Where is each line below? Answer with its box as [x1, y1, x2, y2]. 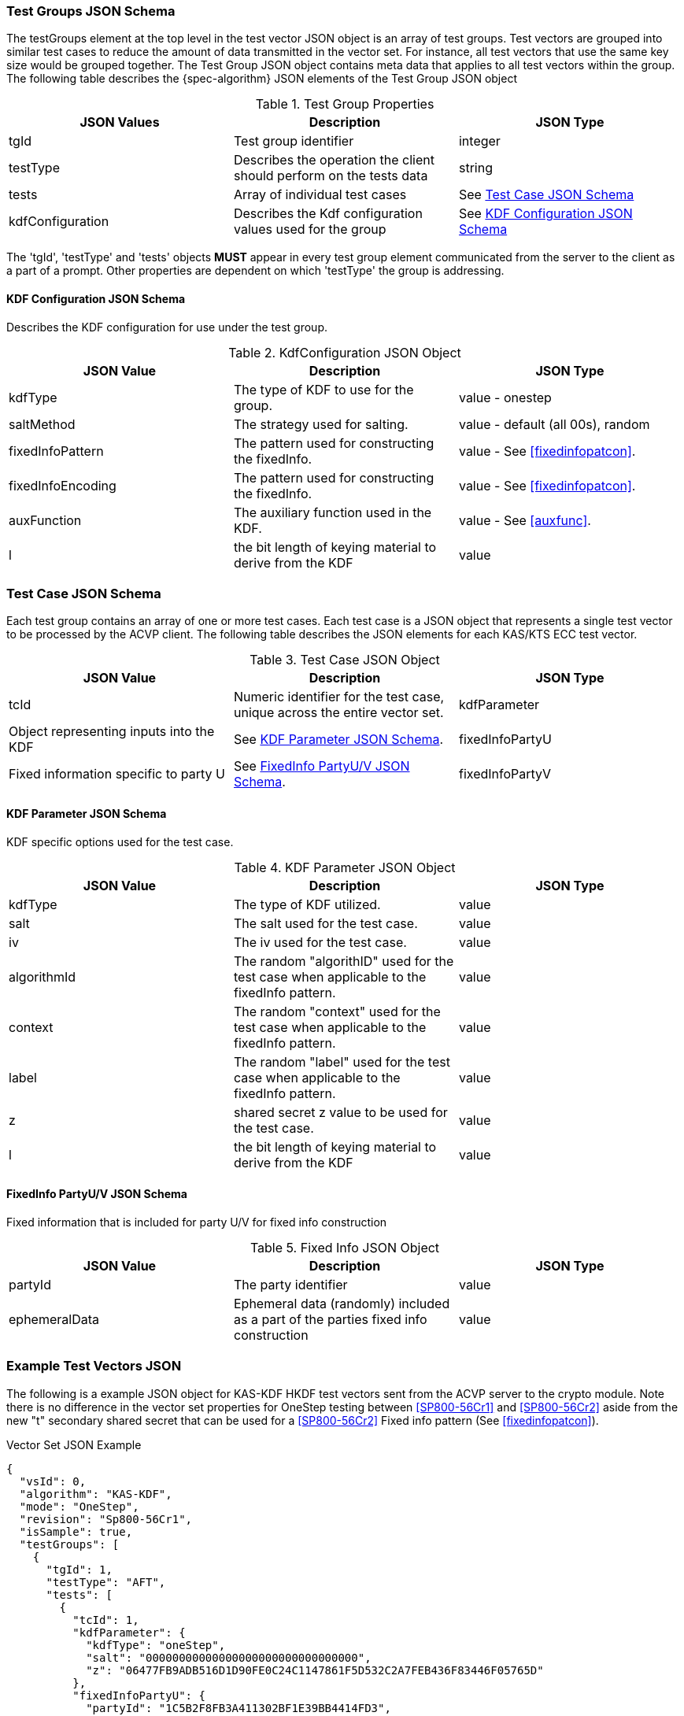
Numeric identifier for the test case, [233, 689, 445, 705]
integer [458, 133, 501, 150]
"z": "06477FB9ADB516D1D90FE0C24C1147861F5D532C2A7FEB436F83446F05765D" [86, 1663, 544, 1677]
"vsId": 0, [19, 1474, 87, 1488]
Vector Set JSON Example [6, 1437, 142, 1452]
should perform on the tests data [233, 168, 428, 184]
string [458, 160, 493, 176]
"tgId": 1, [46, 1563, 113, 1576]
